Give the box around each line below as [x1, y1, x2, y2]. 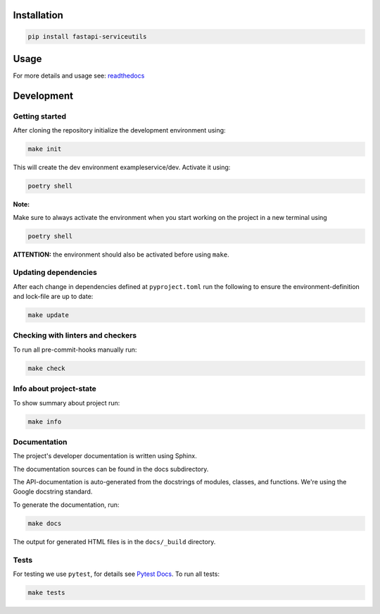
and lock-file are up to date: [13, 293, 94, 301]
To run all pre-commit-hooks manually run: [13, 345, 137, 354]
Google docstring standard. [13, 487, 93, 496]
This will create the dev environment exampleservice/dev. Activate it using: [13, 163, 231, 172]
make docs [27, 519, 62, 527]
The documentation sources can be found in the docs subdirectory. [13, 465, 209, 473]
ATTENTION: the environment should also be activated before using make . [13, 250, 229, 259]
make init [27, 145, 62, 153]
